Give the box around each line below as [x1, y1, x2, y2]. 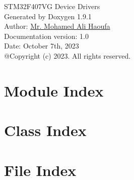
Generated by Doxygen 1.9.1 [4, 11, 92, 21]
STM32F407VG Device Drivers [4, 1, 100, 11]
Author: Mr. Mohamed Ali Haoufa [4, 21, 110, 31]
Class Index [4, 120, 87, 141]
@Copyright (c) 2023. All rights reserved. [4, 50, 131, 61]
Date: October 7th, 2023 [4, 40, 79, 51]
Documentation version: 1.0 [4, 30, 89, 41]
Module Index [4, 80, 104, 101]
